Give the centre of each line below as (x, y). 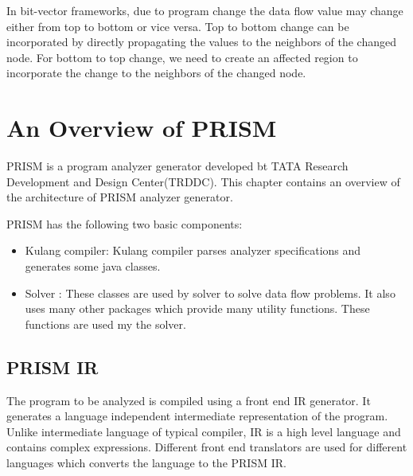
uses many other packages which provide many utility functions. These (197, 308)
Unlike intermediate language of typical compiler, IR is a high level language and (204, 431)
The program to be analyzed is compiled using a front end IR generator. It (189, 400)
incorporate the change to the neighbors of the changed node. (156, 73)
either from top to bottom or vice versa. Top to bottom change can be (178, 26)
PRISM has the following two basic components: (125, 223)
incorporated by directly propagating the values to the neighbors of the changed (201, 42)
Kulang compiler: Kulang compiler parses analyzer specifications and (193, 250)
